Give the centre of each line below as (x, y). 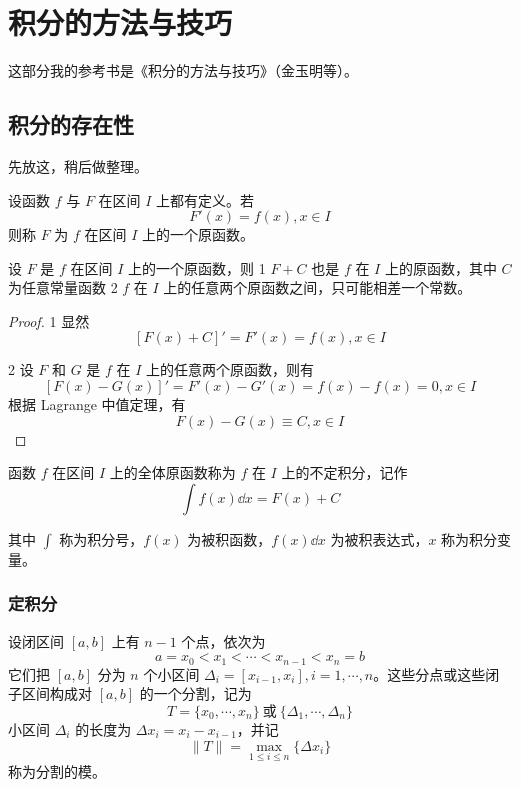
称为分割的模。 (57, 770)
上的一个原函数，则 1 (197, 267)
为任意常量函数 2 (63, 287)
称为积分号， (101, 538)
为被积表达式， (379, 538)
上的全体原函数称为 (172, 472)
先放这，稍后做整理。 (78, 165)
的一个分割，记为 (195, 693)
